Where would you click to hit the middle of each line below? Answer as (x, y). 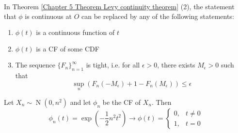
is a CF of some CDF (68, 48)
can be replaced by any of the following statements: (158, 16)
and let (80, 102)
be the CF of (122, 102)
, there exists (176, 65)
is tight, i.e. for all (113, 65)
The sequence (35, 65)
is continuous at (48, 16)
